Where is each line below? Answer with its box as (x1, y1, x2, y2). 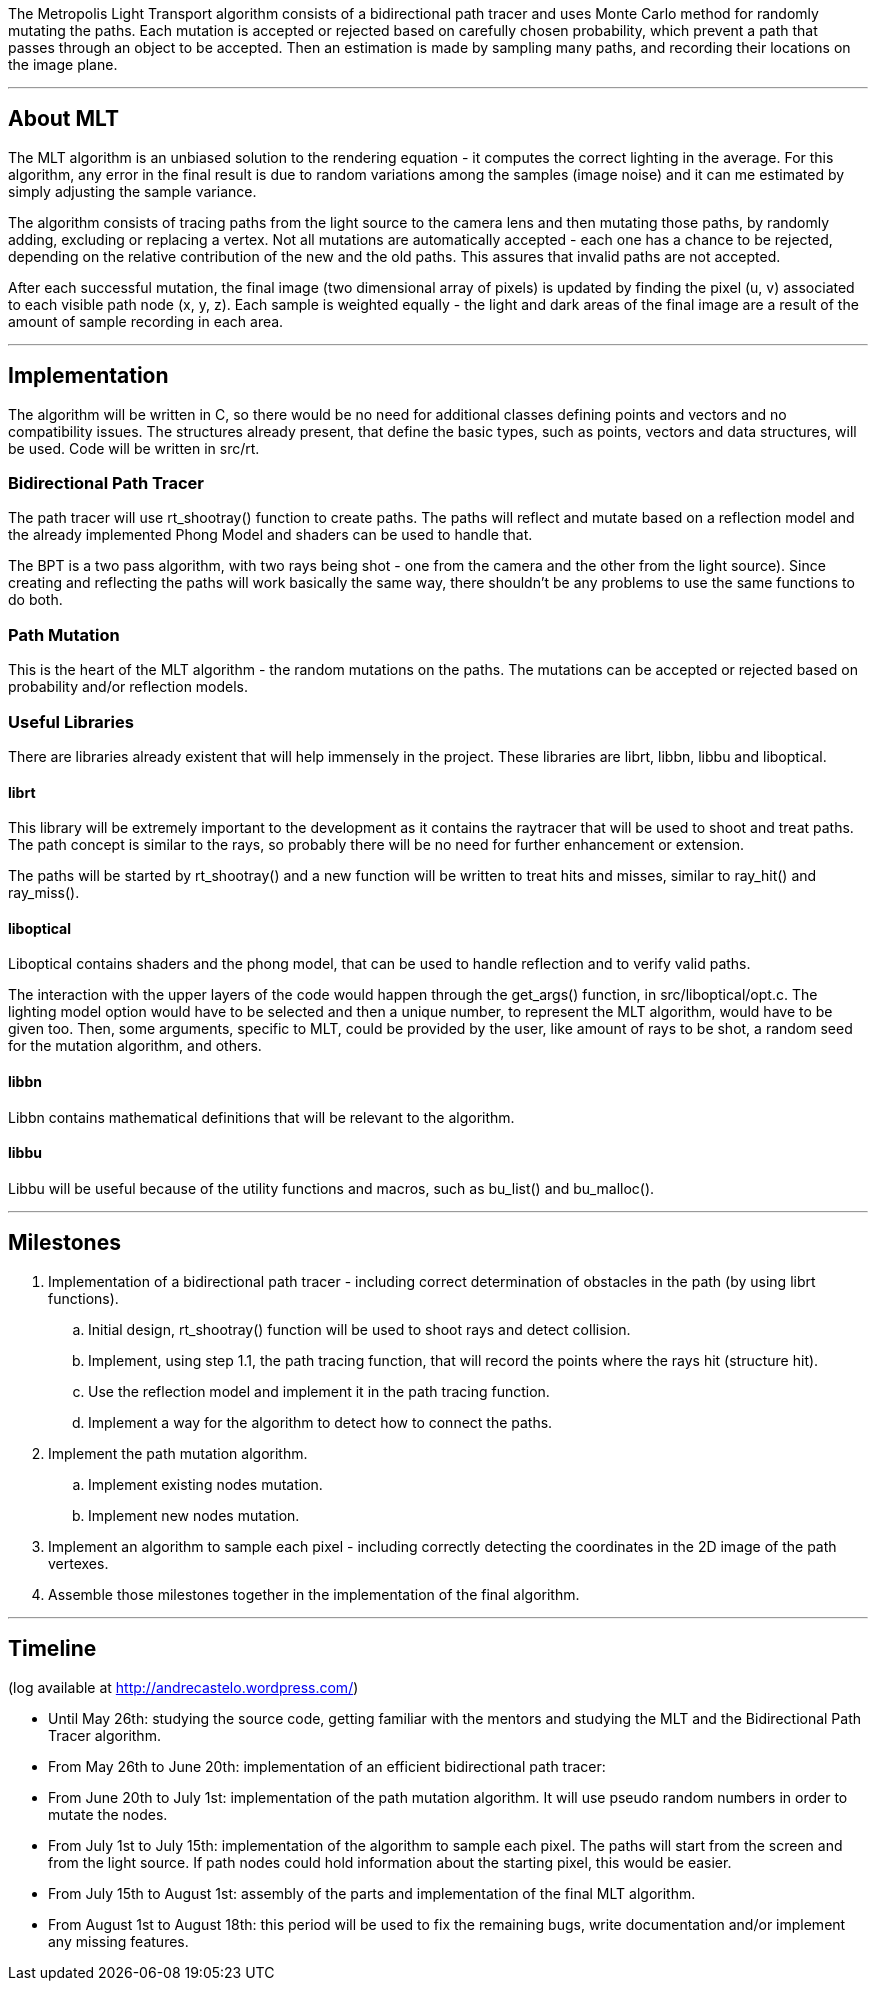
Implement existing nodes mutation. (88, 1475, 323, 1493)
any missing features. (48, 1932, 189, 1950)
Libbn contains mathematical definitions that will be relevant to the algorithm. (8, 1108, 515, 1126)
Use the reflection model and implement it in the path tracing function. (88, 1382, 550, 1400)
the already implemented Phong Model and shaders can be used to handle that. (8, 526, 533, 544)
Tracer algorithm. (48, 1726, 161, 1744)
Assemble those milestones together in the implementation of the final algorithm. (48, 1585, 580, 1603)
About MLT (8, 106, 120, 132)
